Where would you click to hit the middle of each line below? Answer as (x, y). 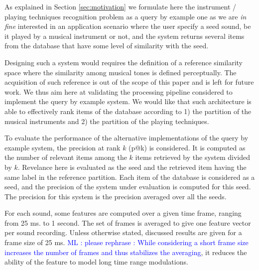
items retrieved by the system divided (193, 157)
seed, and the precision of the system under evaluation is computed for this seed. (128, 187)
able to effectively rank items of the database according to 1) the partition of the (128, 111)
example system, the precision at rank (63, 147)
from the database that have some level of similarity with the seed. (107, 46)
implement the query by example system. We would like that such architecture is (128, 101)
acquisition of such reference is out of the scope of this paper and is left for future (129, 82)
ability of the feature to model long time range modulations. (96, 262)
